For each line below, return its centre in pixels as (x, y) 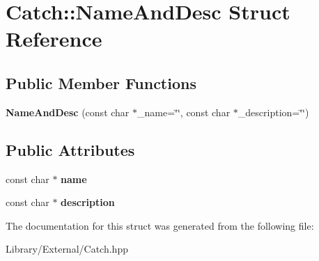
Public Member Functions (101, 82)
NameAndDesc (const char (68, 112)
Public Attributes (70, 149)
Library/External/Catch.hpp (67, 249)
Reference (54, 39)
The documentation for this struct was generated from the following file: (160, 225)
